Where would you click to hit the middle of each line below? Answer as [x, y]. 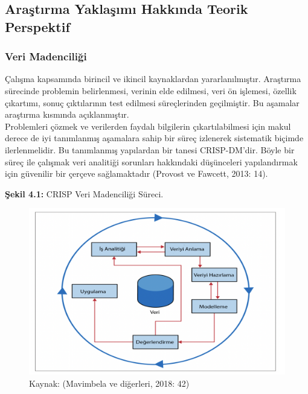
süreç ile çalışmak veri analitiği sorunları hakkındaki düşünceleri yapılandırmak [151, 161]
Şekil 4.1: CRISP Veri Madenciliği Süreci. [84, 193]
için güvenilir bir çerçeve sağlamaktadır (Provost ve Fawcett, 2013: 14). [136, 173]
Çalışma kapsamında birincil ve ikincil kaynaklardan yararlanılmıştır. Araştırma [153, 79]
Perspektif [37, 26]
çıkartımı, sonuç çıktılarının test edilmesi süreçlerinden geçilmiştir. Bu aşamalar [152, 102]
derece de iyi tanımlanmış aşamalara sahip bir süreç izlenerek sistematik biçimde [154, 138]
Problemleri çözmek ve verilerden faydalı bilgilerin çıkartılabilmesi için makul [148, 126]
